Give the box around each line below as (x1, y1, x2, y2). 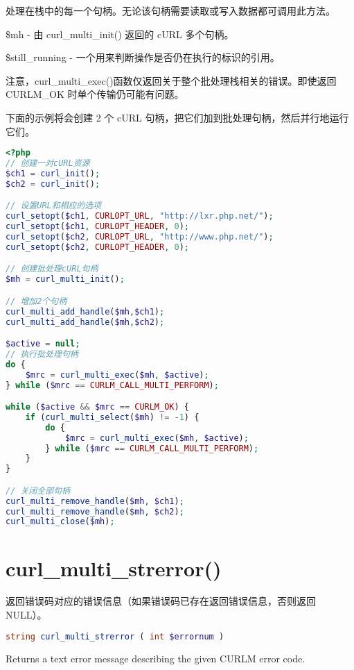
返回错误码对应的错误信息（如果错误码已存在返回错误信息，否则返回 (6, 594, 316, 608)
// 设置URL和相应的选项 (6, 201, 102, 211)
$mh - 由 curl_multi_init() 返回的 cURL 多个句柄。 (6, 26, 234, 41)
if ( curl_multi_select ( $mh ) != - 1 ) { (25, 412, 200, 422)
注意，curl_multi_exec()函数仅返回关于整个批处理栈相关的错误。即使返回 (6, 73, 337, 87)
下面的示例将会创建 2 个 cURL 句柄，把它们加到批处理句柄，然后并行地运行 (6, 110, 349, 124)
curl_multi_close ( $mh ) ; (6, 517, 115, 527)
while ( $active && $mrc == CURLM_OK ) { (6, 402, 189, 412)
